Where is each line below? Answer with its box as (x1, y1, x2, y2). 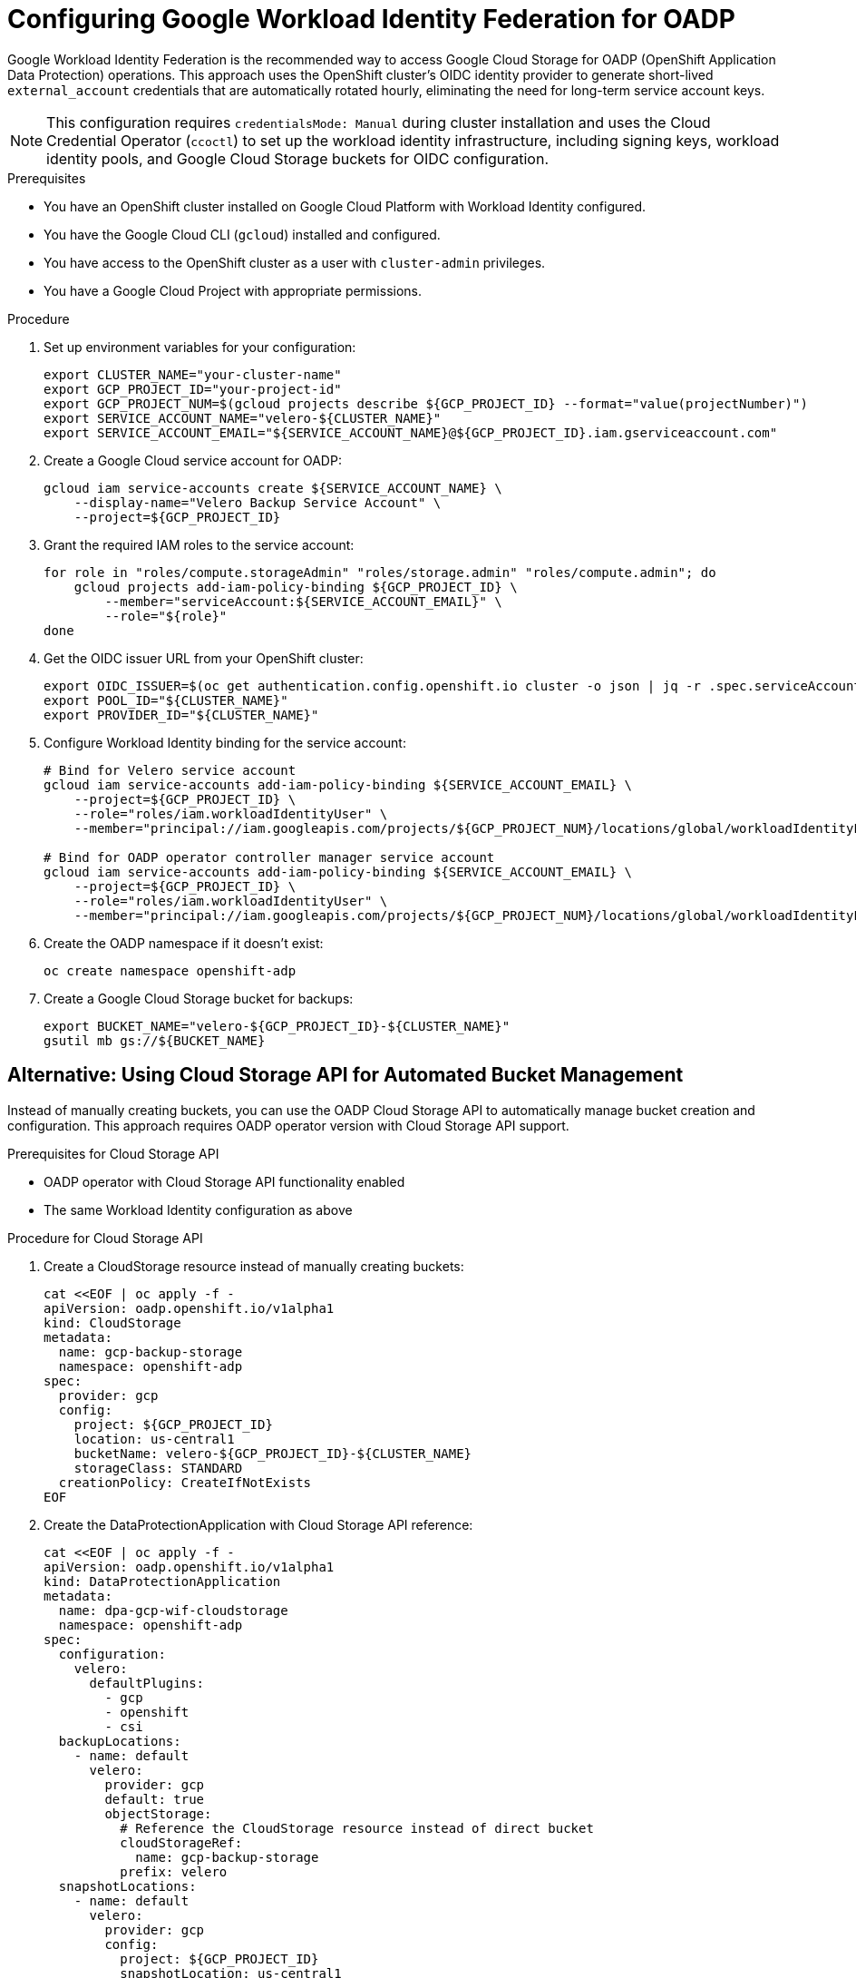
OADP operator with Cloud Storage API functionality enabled (44, 1173, 405, 1190)
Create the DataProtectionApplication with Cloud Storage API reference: (44, 1516, 473, 1532)
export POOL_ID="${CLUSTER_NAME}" (44, 692, 288, 708)
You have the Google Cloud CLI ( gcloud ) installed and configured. (44, 226, 441, 242)
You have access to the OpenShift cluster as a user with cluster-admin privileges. (44, 254, 546, 270)
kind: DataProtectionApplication (44, 1573, 281, 1589)
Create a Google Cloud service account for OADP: (44, 452, 342, 468)
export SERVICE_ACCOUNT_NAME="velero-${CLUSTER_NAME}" (44, 410, 442, 426)
